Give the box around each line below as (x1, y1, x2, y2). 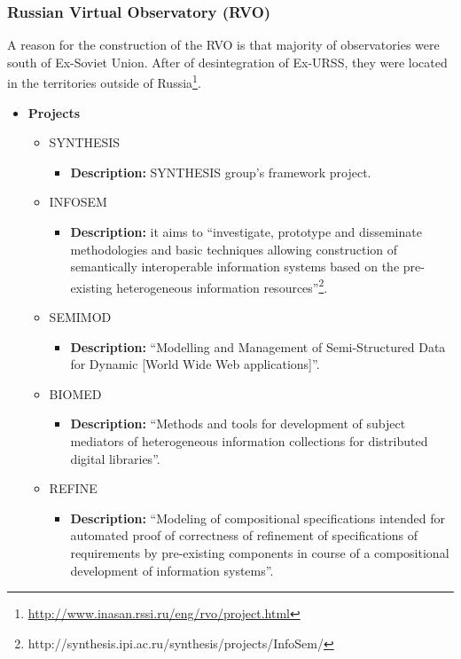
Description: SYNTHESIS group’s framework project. (70, 162, 371, 181)
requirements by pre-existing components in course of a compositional (70, 544, 449, 561)
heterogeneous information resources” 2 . (116, 275, 328, 296)
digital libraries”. (70, 449, 160, 467)
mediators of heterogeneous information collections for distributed (70, 432, 428, 451)
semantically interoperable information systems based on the (70, 257, 400, 276)
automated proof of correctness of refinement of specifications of (70, 526, 418, 545)
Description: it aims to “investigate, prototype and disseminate (70, 223, 422, 241)
